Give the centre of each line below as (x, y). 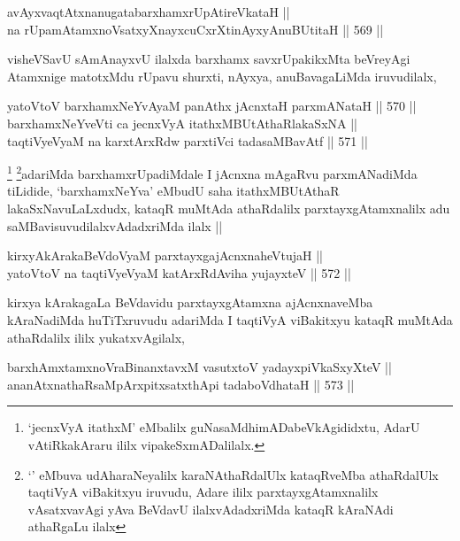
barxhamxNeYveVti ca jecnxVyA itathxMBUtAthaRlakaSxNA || (182, 123)
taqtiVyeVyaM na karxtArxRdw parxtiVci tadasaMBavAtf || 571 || (188, 140)
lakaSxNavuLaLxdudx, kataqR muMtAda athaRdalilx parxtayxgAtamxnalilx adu (229, 208)
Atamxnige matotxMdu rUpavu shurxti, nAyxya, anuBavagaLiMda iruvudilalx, (222, 76)
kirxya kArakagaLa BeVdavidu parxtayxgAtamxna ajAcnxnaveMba (190, 302)
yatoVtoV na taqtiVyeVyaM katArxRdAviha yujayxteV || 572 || (179, 272)
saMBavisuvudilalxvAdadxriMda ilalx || (115, 225)
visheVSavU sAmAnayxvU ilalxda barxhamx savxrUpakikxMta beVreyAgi (209, 59)
